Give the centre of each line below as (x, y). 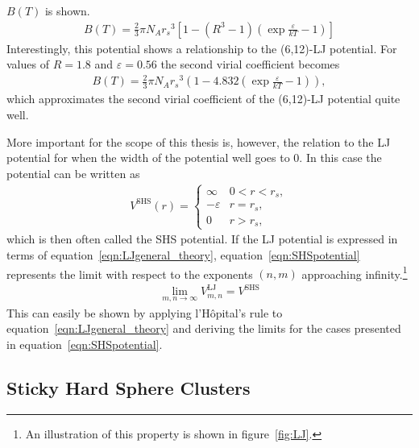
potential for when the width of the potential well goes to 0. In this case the (194, 158)
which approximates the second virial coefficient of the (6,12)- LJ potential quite (203, 99)
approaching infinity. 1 (355, 272)
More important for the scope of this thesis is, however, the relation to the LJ (199, 141)
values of (28, 64)
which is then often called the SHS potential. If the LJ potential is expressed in (202, 239)
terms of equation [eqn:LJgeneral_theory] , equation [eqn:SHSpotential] (183, 254)
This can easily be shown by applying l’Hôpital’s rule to (145, 312)
